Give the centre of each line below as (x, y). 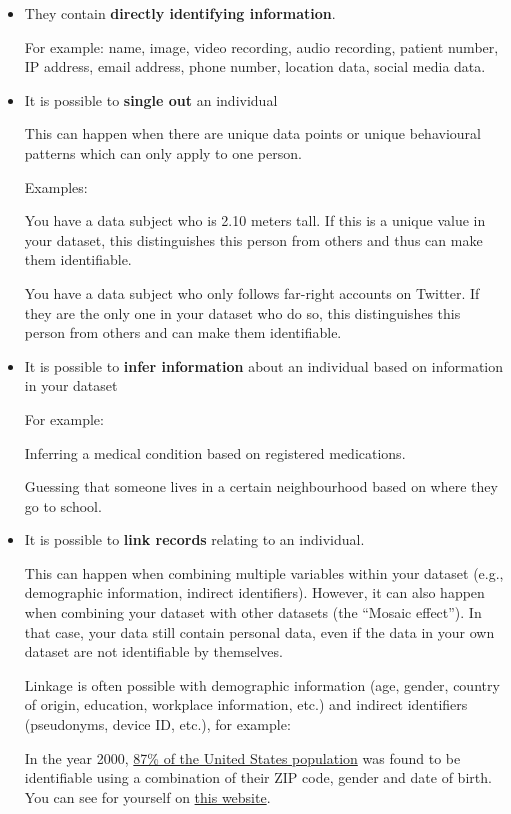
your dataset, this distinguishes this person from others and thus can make (253, 239)
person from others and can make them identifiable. (183, 332)
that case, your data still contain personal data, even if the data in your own (259, 631)
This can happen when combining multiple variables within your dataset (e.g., (264, 572)
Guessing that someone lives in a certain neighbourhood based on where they (261, 486)
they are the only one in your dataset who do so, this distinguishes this (242, 312)
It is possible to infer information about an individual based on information (264, 365)
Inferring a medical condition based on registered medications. (215, 452)
